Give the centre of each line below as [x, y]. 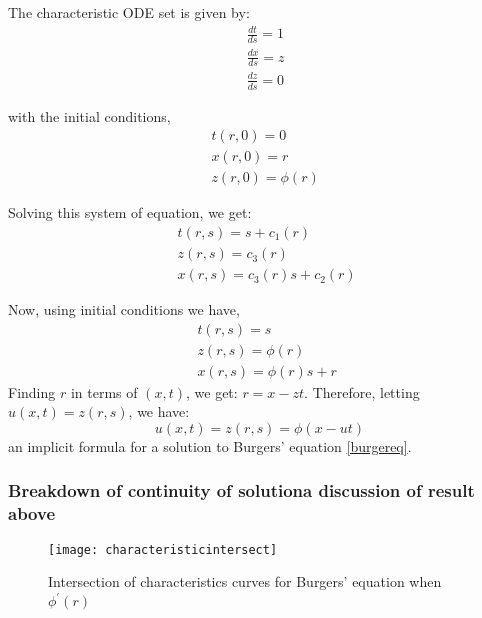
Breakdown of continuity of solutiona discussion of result [241, 490]
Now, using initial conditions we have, [124, 309]
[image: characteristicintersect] [163, 549]
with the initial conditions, [89, 115]
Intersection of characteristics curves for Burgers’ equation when [245, 581]
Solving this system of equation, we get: [130, 212]
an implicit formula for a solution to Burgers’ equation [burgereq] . [210, 445]
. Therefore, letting [362, 391]
